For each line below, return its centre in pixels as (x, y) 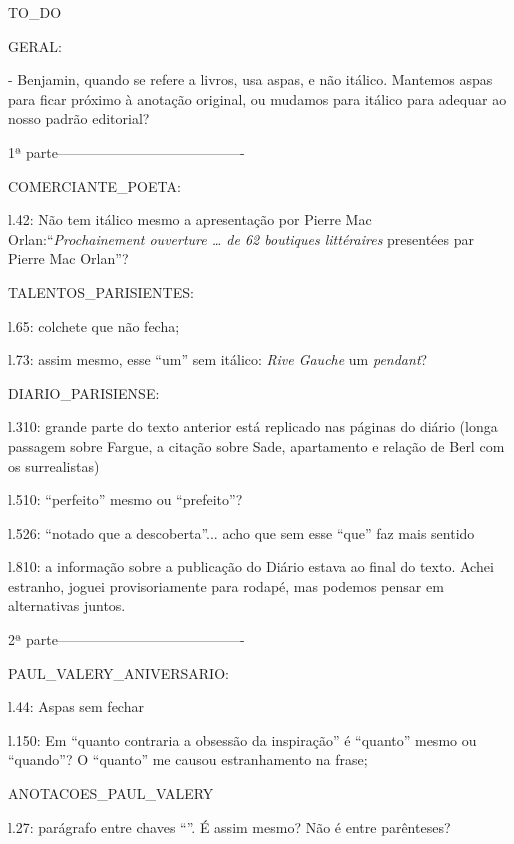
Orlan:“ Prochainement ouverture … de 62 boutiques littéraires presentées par (241, 238)
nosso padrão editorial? (79, 118)
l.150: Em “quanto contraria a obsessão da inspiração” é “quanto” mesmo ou (242, 739)
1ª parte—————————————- (126, 151)
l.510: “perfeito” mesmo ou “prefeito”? (125, 499)
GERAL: (35, 45)
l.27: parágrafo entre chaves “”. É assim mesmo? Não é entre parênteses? (229, 826)
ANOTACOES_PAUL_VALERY (111, 793)
